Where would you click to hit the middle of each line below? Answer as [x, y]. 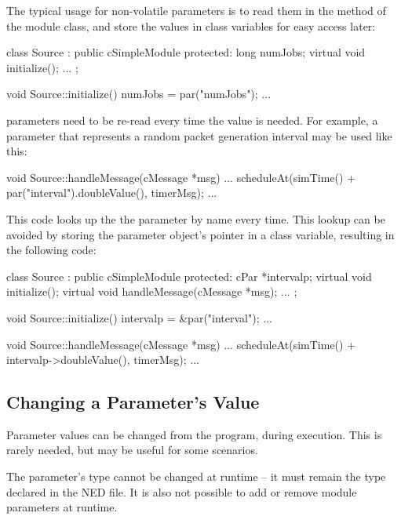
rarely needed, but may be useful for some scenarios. [132, 450]
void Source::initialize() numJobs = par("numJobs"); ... [139, 94]
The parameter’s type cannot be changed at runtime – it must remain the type [196, 476]
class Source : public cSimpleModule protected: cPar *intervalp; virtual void [189, 276]
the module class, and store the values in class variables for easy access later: [191, 25]
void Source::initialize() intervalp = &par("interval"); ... [139, 317]
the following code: [51, 250]
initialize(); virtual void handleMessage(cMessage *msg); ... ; [152, 291]
